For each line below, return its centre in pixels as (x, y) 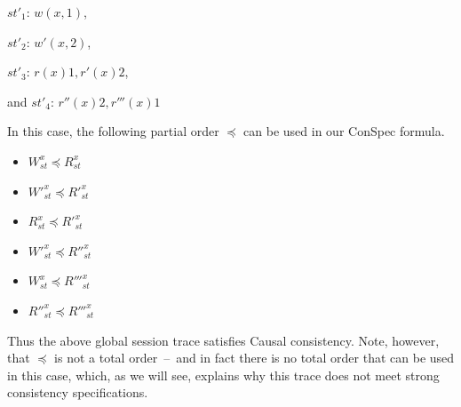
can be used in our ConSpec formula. (344, 131)
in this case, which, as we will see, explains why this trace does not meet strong (223, 375)
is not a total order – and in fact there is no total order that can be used (254, 358)
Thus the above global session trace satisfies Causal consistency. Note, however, (223, 340)
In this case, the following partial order (113, 131)
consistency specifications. (78, 392)
